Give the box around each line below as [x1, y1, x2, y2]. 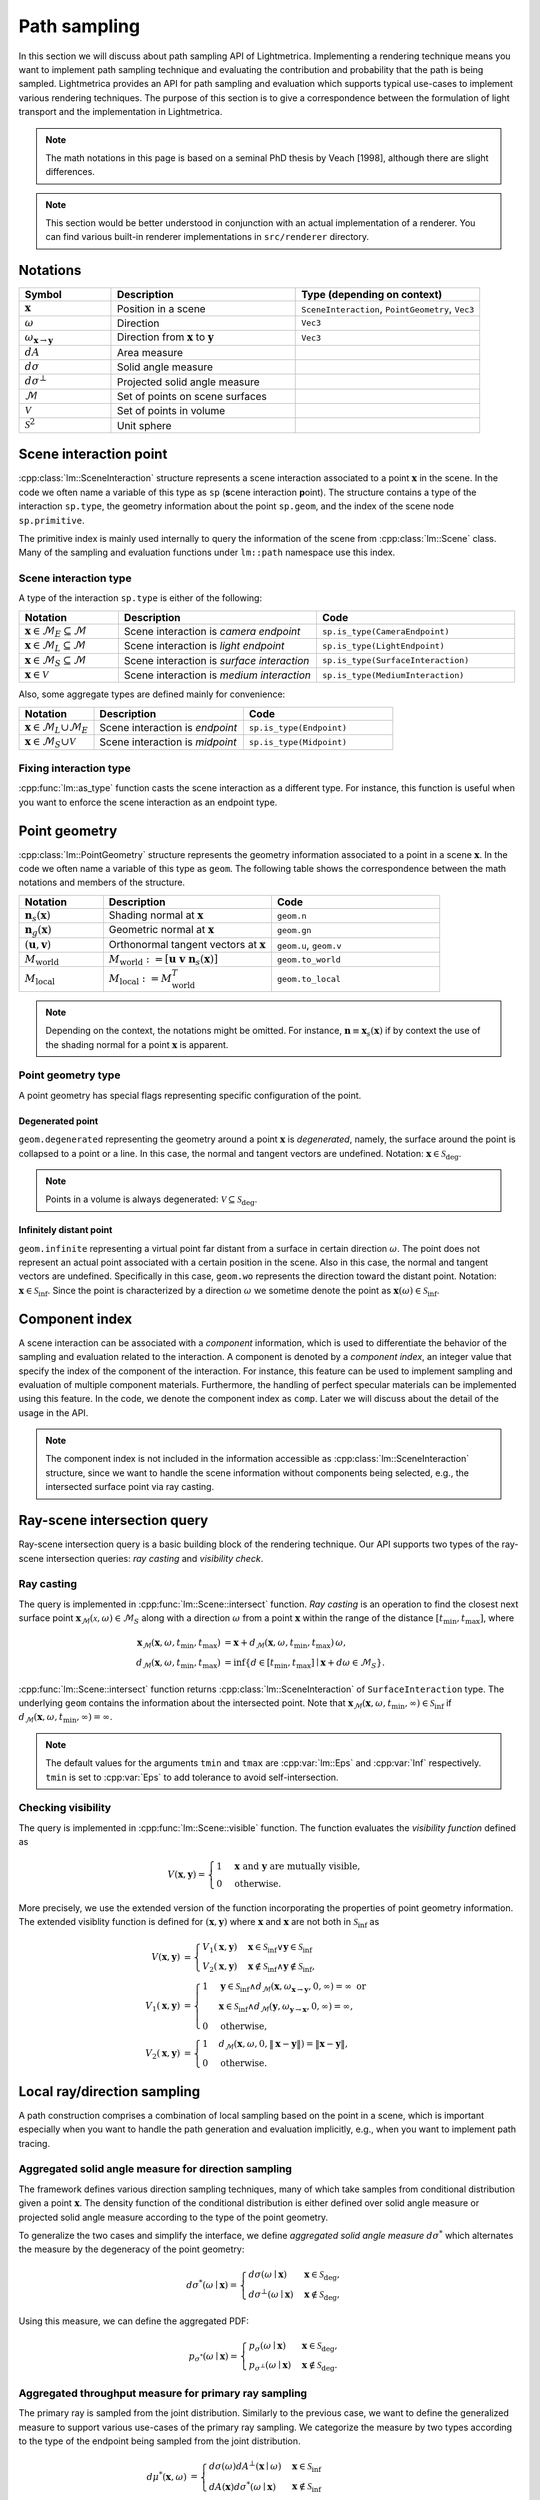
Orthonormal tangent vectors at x [108, 937, 266, 951]
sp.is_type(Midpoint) [248, 736, 348, 747]
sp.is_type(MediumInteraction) [321, 670, 465, 680]
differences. [45, 166, 95, 178]
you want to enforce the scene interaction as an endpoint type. [18, 796, 278, 808]
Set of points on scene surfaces [116, 389, 267, 403]
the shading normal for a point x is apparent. [45, 1038, 229, 1050]
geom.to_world [276, 954, 342, 965]
